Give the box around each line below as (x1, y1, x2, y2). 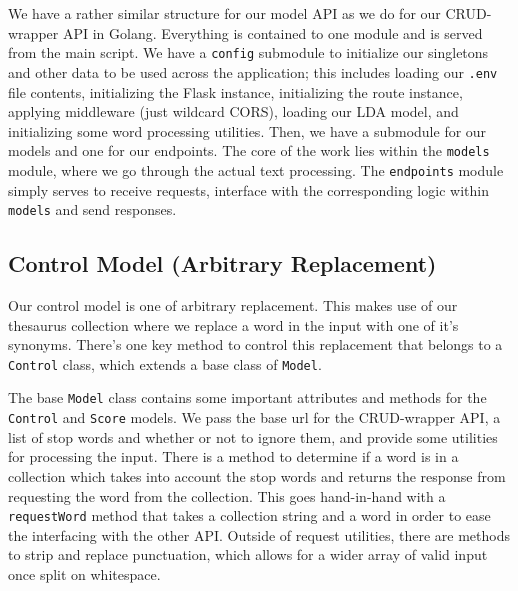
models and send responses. (8, 199, 177, 220)
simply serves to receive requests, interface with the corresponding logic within (8, 179, 489, 200)
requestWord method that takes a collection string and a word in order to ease (8, 505, 491, 526)
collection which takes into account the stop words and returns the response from (8, 465, 506, 486)
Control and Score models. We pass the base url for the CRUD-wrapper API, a (8, 407, 501, 428)
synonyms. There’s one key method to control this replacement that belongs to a (8, 334, 503, 355)
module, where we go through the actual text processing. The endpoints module (8, 159, 504, 180)
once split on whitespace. (8, 564, 161, 585)
